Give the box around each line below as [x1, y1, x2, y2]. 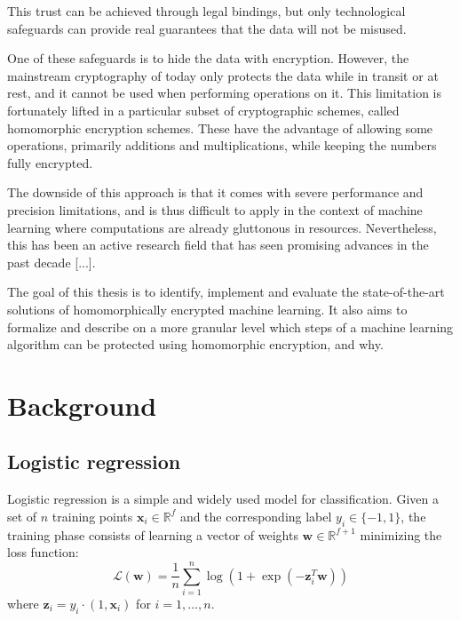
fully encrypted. [7, 153, 93, 171]
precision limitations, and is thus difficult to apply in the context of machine [7, 200, 423, 219]
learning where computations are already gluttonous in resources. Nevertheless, [7, 218, 437, 236]
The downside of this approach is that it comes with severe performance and [7, 183, 424, 202]
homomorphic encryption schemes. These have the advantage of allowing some [7, 118, 433, 137]
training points [52, 506, 133, 525]
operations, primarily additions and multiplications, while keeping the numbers [7, 136, 437, 155]
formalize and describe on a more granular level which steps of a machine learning [7, 317, 454, 336]
